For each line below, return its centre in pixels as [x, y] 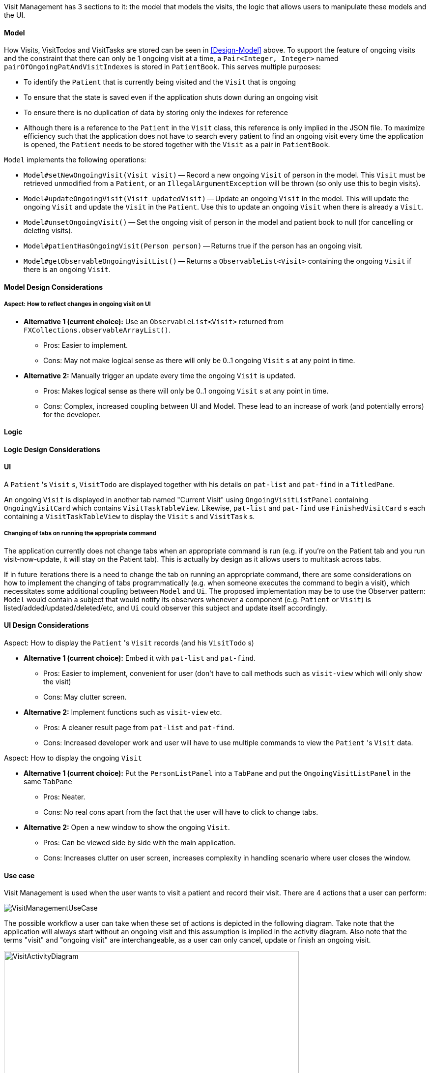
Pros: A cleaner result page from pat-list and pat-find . [139, 728]
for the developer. [72, 414]
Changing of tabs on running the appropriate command [80, 534]
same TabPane [48, 782]
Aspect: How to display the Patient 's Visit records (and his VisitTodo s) [129, 643]
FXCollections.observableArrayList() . [97, 330]
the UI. [15, 15]
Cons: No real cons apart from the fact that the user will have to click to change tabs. [181, 812]
